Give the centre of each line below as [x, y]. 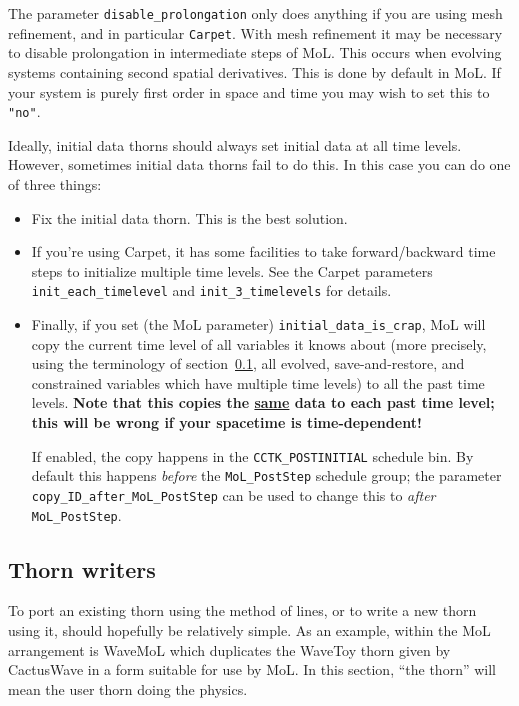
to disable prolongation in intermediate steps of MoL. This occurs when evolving [255, 52]
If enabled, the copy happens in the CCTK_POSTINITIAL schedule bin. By [252, 455]
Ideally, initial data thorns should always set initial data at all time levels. [235, 144]
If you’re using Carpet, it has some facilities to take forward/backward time [263, 251]
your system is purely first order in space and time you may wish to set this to [249, 91]
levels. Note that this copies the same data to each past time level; [263, 402]
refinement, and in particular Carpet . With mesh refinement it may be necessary [255, 32]
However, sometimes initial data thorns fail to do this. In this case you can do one [259, 164]
